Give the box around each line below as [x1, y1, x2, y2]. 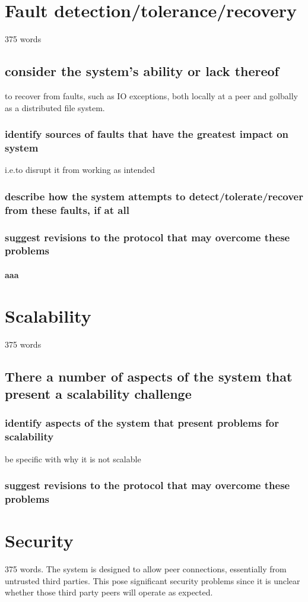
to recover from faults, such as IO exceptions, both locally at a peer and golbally [5, 89, 298, 102]
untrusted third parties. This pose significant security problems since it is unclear [5, 574, 300, 587]
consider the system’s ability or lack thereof [5, 62, 279, 80]
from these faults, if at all [5, 202, 129, 217]
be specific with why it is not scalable [5, 452, 141, 465]
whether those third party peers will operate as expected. [5, 586, 213, 598]
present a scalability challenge [5, 384, 192, 403]
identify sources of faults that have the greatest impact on [5, 127, 289, 141]
